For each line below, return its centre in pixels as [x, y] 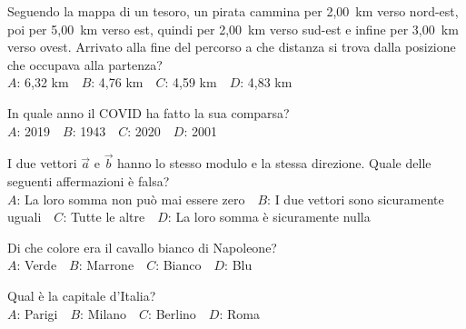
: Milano [104, 313]
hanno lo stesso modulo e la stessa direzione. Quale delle [274, 163]
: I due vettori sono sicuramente [356, 199]
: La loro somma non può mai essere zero [131, 199]
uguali [25, 217]
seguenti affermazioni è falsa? [89, 180]
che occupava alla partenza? [85, 64]
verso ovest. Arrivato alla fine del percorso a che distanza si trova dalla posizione [232, 47]
